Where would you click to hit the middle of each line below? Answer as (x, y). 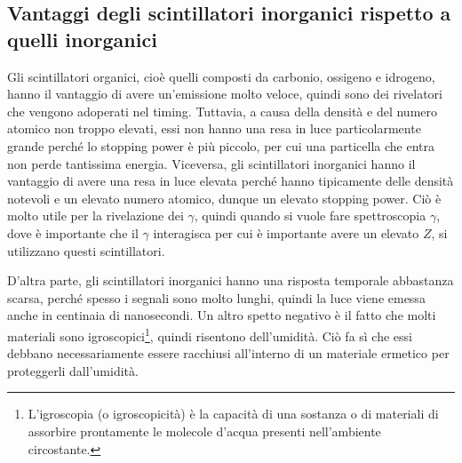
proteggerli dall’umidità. (73, 370)
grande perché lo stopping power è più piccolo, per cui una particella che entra (221, 145)
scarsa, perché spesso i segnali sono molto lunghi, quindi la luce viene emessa (216, 297)
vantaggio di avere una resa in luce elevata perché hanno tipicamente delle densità (231, 181)
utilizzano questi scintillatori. (86, 250)
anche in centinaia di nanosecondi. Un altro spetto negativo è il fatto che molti (222, 315)
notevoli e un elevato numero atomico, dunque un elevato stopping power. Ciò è (224, 198)
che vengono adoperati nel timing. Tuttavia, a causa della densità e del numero (223, 111)
